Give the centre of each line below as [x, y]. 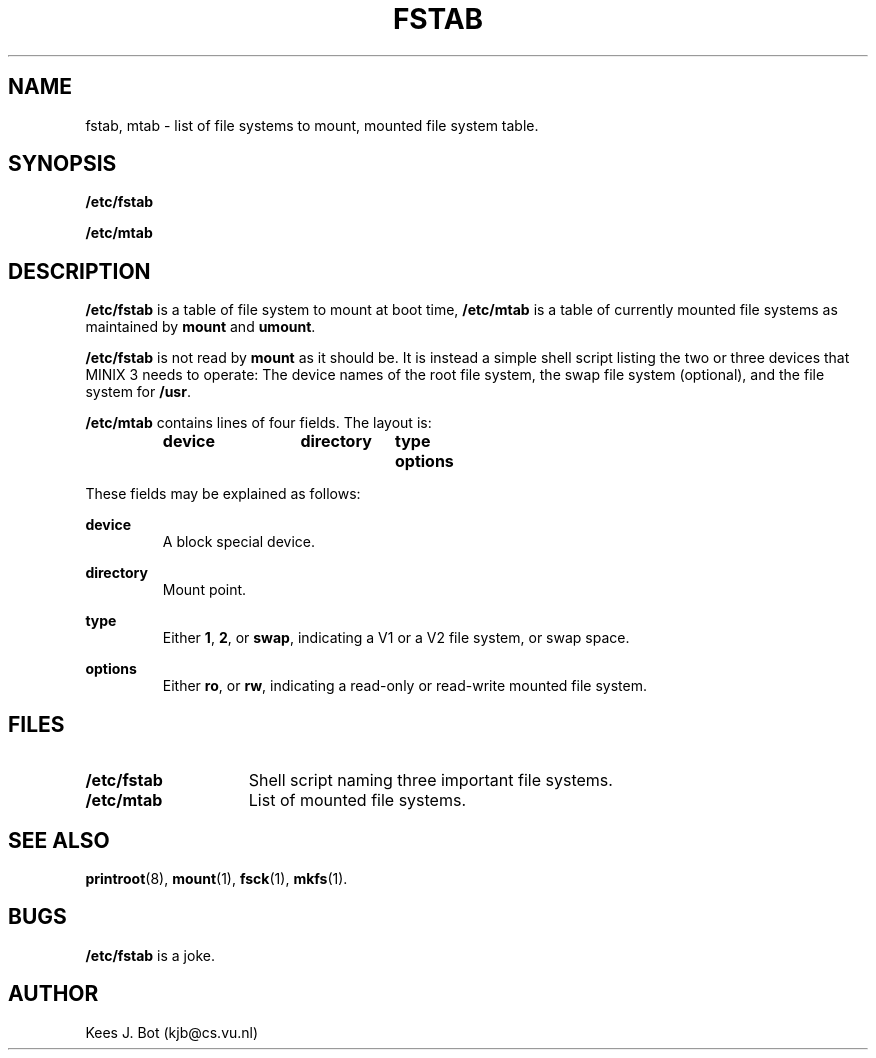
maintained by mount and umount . [200, 327]
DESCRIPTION [79, 271]
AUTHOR [53, 994]
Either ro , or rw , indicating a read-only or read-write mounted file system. [404, 686]
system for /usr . [138, 392]
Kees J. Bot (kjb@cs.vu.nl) [172, 1032]
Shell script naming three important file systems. [430, 780]
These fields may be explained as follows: [223, 494]
